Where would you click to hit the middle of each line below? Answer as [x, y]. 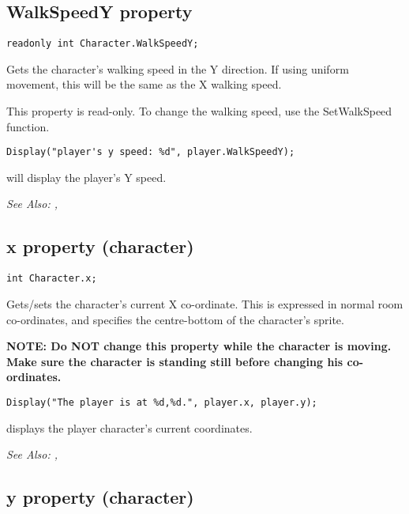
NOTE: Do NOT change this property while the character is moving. [199, 346]
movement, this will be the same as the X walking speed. [144, 84]
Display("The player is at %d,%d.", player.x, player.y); [162, 402]
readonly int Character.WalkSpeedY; [103, 44]
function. [28, 126]
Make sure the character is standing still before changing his [175, 361]
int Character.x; [52, 279]
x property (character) [100, 246]
